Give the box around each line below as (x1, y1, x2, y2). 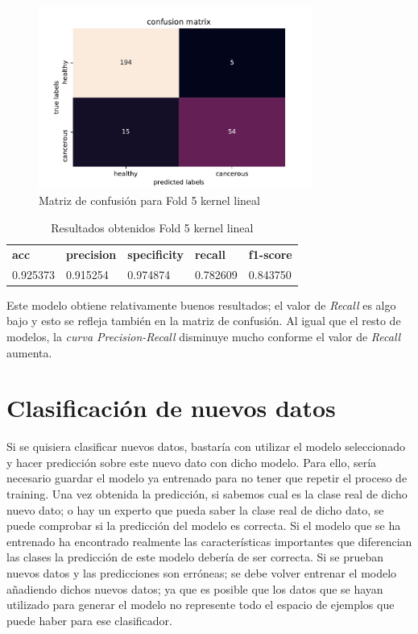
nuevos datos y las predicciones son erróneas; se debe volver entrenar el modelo (6, 564, 397, 581)
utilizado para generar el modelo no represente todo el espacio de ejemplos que (6, 596, 395, 613)
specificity (127, 245, 184, 262)
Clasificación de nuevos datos (6, 391, 336, 424)
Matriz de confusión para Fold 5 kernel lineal (39, 192, 260, 209)
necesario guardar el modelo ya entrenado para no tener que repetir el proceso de (6, 469, 408, 486)
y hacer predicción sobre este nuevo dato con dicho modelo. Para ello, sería (6, 453, 377, 470)
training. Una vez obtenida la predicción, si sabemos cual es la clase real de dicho (6, 486, 408, 503)
